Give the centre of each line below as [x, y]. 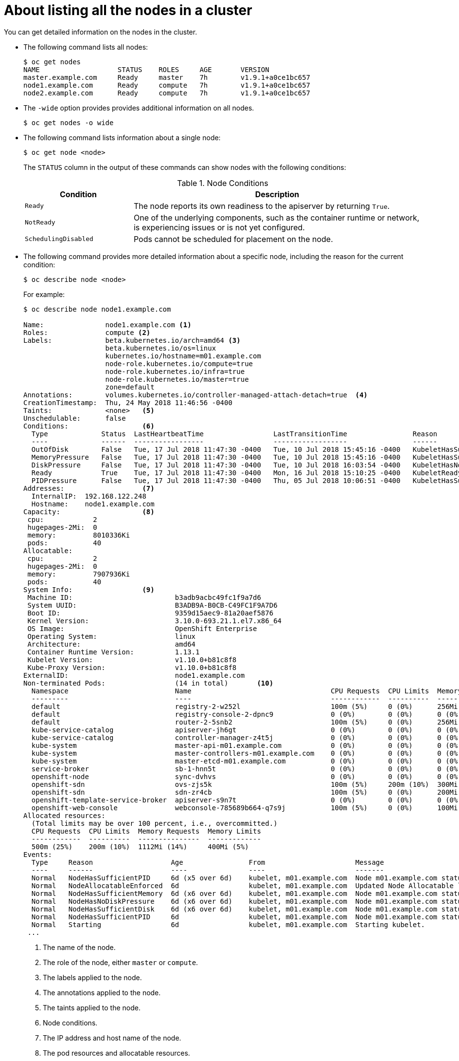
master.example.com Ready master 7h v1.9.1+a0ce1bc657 [167, 77]
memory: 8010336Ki [79, 535]
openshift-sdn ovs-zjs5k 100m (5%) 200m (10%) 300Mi [245, 784]
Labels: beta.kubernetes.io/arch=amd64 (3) [132, 340]
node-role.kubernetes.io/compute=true [179, 363]
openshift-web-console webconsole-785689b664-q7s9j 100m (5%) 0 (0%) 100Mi [245, 808]
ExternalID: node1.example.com [134, 675]
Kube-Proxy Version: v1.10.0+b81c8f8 [132, 667]
